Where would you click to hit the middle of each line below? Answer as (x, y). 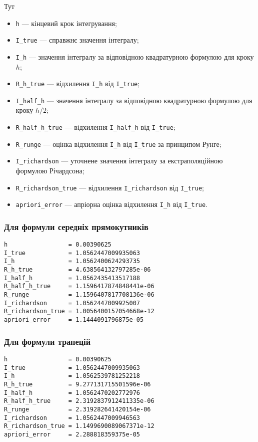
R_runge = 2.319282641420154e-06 (77, 409)
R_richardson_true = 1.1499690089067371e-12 (79, 426)
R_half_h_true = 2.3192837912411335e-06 (79, 401)
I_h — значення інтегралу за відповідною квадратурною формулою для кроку (135, 56)
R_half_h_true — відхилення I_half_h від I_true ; (95, 127)
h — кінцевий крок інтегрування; (66, 23)
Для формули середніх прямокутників (76, 226)
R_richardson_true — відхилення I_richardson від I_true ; (110, 187)
